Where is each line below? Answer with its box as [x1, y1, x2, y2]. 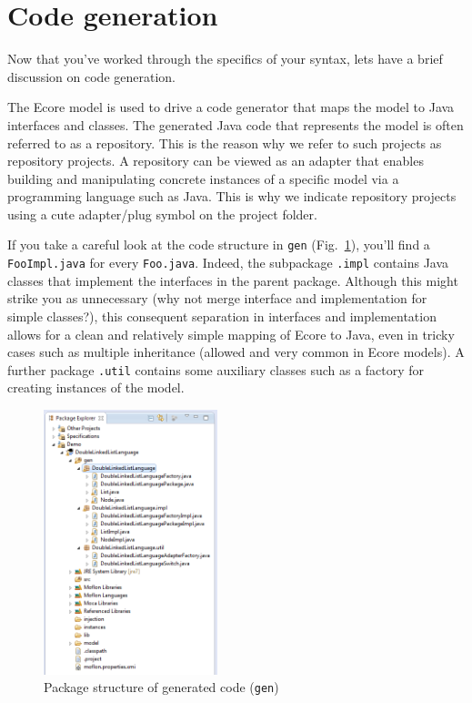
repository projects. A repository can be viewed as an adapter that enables [7, 151, 424, 170]
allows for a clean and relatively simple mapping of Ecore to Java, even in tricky [7, 324, 455, 343]
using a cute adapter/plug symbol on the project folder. [7, 204, 317, 223]
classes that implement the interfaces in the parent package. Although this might [7, 270, 458, 290]
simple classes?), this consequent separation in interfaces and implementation [7, 306, 437, 325]
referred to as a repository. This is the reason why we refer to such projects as [7, 133, 442, 152]
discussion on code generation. [7, 66, 176, 86]
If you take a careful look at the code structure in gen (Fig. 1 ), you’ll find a [7, 235, 430, 254]
